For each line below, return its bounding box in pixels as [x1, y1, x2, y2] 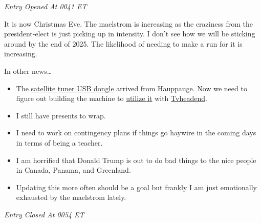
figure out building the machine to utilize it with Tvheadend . [16, 93, 207, 104]
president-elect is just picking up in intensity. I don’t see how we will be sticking [4, 28, 255, 39]
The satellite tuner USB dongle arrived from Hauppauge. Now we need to [16, 83, 247, 93]
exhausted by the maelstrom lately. [16, 192, 126, 202]
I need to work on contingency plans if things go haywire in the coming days [16, 127, 256, 138]
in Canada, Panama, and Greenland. [16, 165, 131, 175]
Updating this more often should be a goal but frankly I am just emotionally [16, 181, 257, 192]
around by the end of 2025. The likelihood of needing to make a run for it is [4, 38, 243, 49]
